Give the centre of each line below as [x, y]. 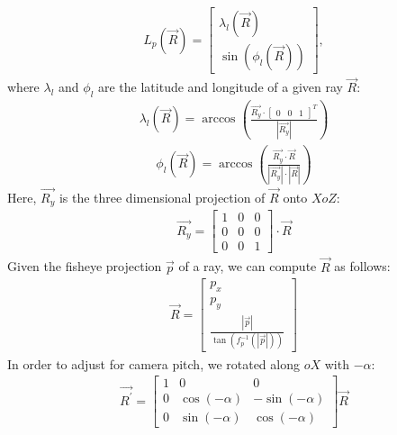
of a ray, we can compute [248, 266]
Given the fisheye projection [85, 266]
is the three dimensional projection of [162, 197]
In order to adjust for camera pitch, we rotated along [153, 363]
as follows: [362, 266]
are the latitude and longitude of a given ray [220, 87]
